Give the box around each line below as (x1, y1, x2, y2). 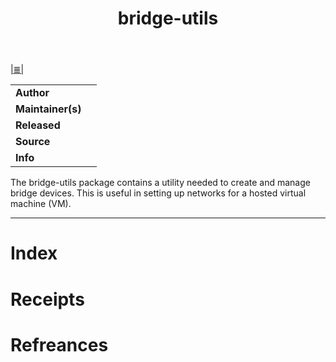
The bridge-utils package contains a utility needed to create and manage (10, 177, 311, 189)
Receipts (10, 288, 85, 311)
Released (15, 118, 61, 132)
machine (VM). (10, 198, 72, 210)
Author (15, 86, 50, 100)
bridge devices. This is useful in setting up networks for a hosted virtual (10, 187, 307, 199)
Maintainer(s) (15, 102, 82, 116)
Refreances (10, 333, 109, 356)
